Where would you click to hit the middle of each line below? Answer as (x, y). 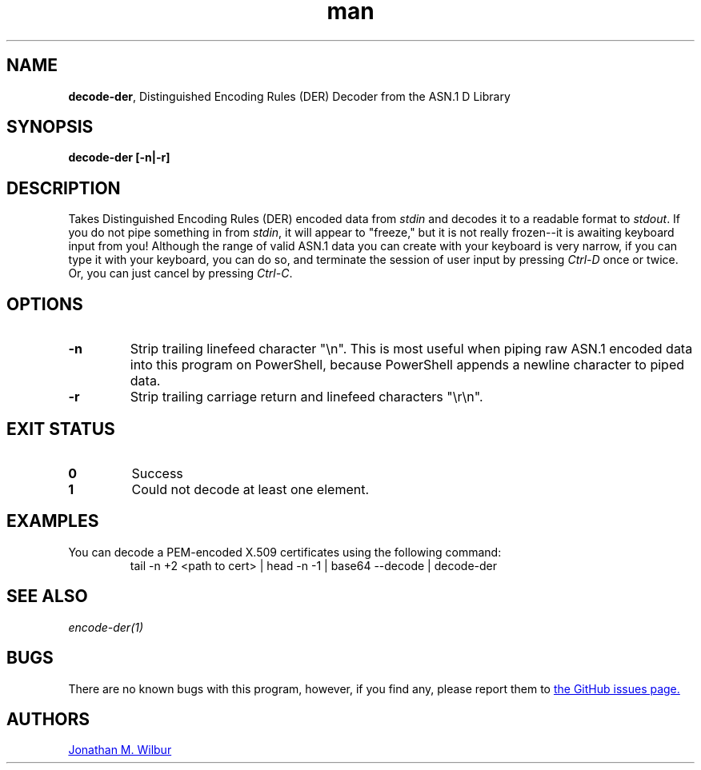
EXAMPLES (53, 521)
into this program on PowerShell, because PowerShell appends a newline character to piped (407, 365)
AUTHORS (48, 719)
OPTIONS (45, 304)
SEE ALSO (47, 596)
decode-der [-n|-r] (119, 158)
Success (157, 473)
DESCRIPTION (64, 188)
